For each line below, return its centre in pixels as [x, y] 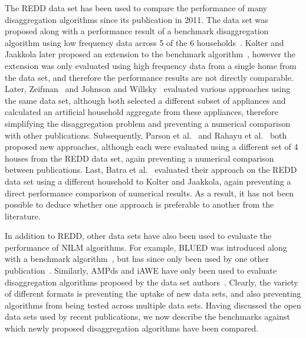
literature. [23, 216]
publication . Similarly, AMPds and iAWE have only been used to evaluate [141, 270]
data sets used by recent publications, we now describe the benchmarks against [148, 316]
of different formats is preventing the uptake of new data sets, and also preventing [153, 293]
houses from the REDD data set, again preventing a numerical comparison [139, 158]
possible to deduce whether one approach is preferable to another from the [139, 204]
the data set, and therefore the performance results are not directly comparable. [149, 77]
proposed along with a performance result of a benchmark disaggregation [137, 31]
